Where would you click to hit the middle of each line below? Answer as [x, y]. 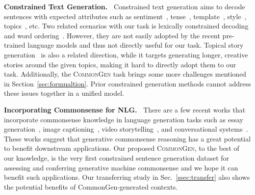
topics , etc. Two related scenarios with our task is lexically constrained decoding [126, 26]
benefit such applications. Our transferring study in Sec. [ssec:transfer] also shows [127, 177]
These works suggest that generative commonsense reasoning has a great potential [127, 138]
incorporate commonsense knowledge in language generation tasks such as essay [124, 119]
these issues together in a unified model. [64, 93]
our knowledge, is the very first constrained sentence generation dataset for [117, 157]
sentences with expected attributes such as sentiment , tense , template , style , [125, 16]
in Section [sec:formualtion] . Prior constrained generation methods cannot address [127, 83]
